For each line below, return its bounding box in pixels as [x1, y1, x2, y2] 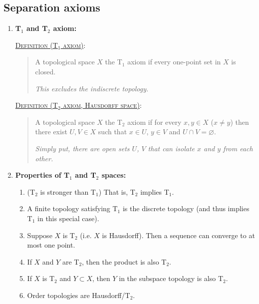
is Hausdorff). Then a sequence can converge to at [102, 230, 255, 240]
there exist [35, 126, 67, 137]
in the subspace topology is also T [119, 273, 224, 284]
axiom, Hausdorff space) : [63, 100, 142, 110]
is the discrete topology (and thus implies [122, 203, 250, 214]
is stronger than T [40, 186, 96, 197]
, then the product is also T [82, 256, 167, 267]
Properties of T [15, 170, 70, 180]
